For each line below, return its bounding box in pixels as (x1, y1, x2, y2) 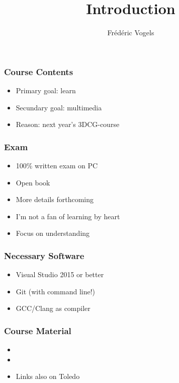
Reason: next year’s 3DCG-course (16, 119, 120, 130)
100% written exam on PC (16, 160, 98, 171)
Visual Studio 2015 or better (16, 269, 104, 280)
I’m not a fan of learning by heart (16, 211, 120, 221)
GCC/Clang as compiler (16, 303, 91, 313)
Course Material (4, 324, 71, 337)
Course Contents (4, 65, 73, 78)
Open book (16, 177, 50, 187)
